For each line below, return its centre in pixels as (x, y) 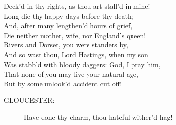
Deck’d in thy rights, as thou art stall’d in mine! (77, 6)
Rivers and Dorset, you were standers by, (66, 45)
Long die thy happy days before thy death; (69, 16)
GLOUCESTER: (29, 100)
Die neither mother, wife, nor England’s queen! (75, 35)
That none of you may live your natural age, (71, 74)
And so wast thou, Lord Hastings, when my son (76, 54)
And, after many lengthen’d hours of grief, (68, 25)
